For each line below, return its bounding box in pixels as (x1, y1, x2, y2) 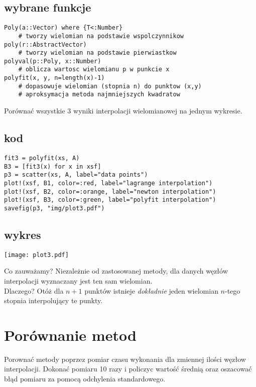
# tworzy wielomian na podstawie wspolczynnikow (18, 32, 184, 40)
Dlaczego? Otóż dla (4, 285, 64, 296)
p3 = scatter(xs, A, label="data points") (4, 171, 148, 179)
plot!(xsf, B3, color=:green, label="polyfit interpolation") (4, 196, 216, 204)
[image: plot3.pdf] (4, 251, 69, 259)
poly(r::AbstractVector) (4, 41, 87, 48)
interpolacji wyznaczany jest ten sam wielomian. (4, 275, 153, 286)
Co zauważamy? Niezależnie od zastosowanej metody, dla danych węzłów (4, 266, 228, 276)
